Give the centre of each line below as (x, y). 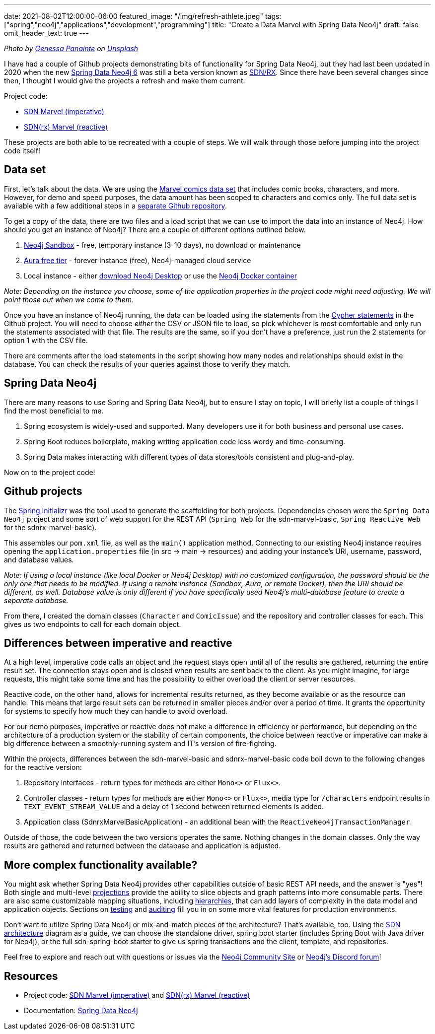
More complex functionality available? (101, 865)
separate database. (36, 600)
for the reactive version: (43, 767)
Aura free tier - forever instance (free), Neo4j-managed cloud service (138, 260)
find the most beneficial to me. (54, 411)
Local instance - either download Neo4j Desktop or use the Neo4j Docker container (160, 276)
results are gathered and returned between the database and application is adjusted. (143, 846)
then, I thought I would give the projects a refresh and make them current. (125, 81)
